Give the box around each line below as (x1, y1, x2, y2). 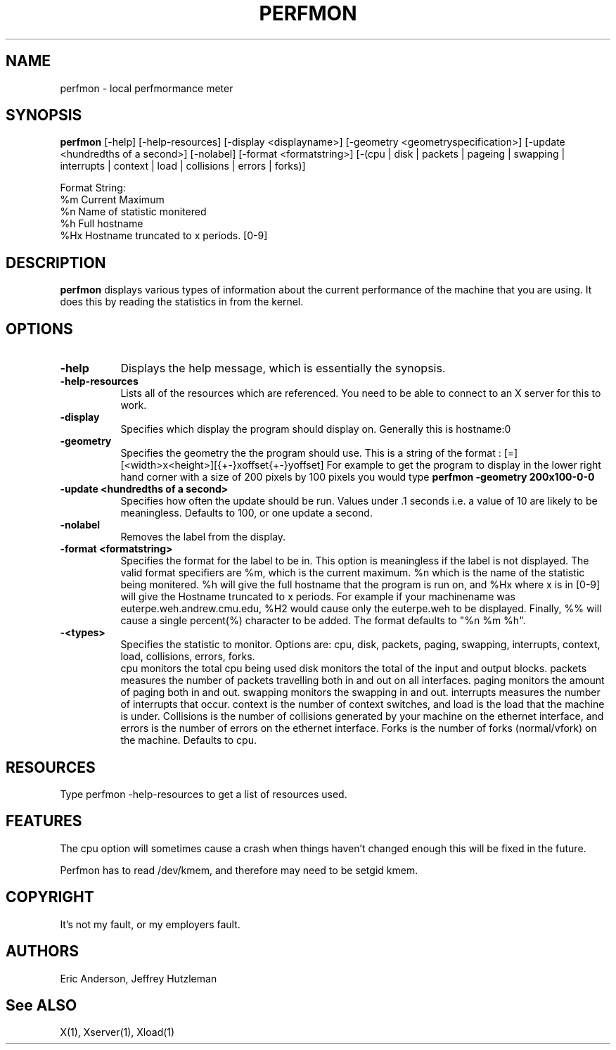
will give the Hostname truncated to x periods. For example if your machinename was (120, 590, 515, 603)
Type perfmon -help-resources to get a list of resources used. (60, 787, 347, 800)
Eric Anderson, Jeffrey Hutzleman (60, 972, 217, 985)
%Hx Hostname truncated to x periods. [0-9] (60, 229, 268, 242)
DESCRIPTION (6, 253, 106, 272)
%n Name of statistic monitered (60, 205, 207, 218)
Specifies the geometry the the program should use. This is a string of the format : (120, 447, 501, 460)
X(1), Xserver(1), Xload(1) (60, 1026, 175, 1039)
